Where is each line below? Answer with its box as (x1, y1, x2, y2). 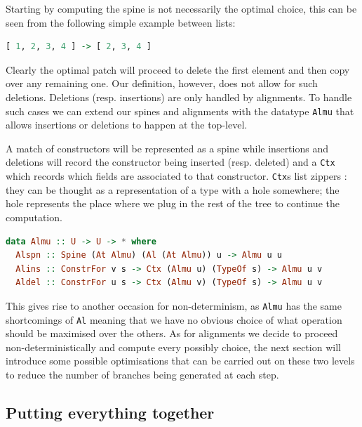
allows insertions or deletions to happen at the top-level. (6, 117, 248, 132)
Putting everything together (6, 401, 215, 423)
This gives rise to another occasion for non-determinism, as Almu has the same (6, 298, 342, 313)
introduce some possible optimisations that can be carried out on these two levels (6, 353, 355, 368)
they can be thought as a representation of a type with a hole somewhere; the (6, 182, 340, 197)
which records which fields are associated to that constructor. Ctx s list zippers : (6, 169, 347, 183)
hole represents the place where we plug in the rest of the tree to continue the (6, 196, 340, 211)
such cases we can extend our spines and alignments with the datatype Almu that (6, 103, 354, 118)
